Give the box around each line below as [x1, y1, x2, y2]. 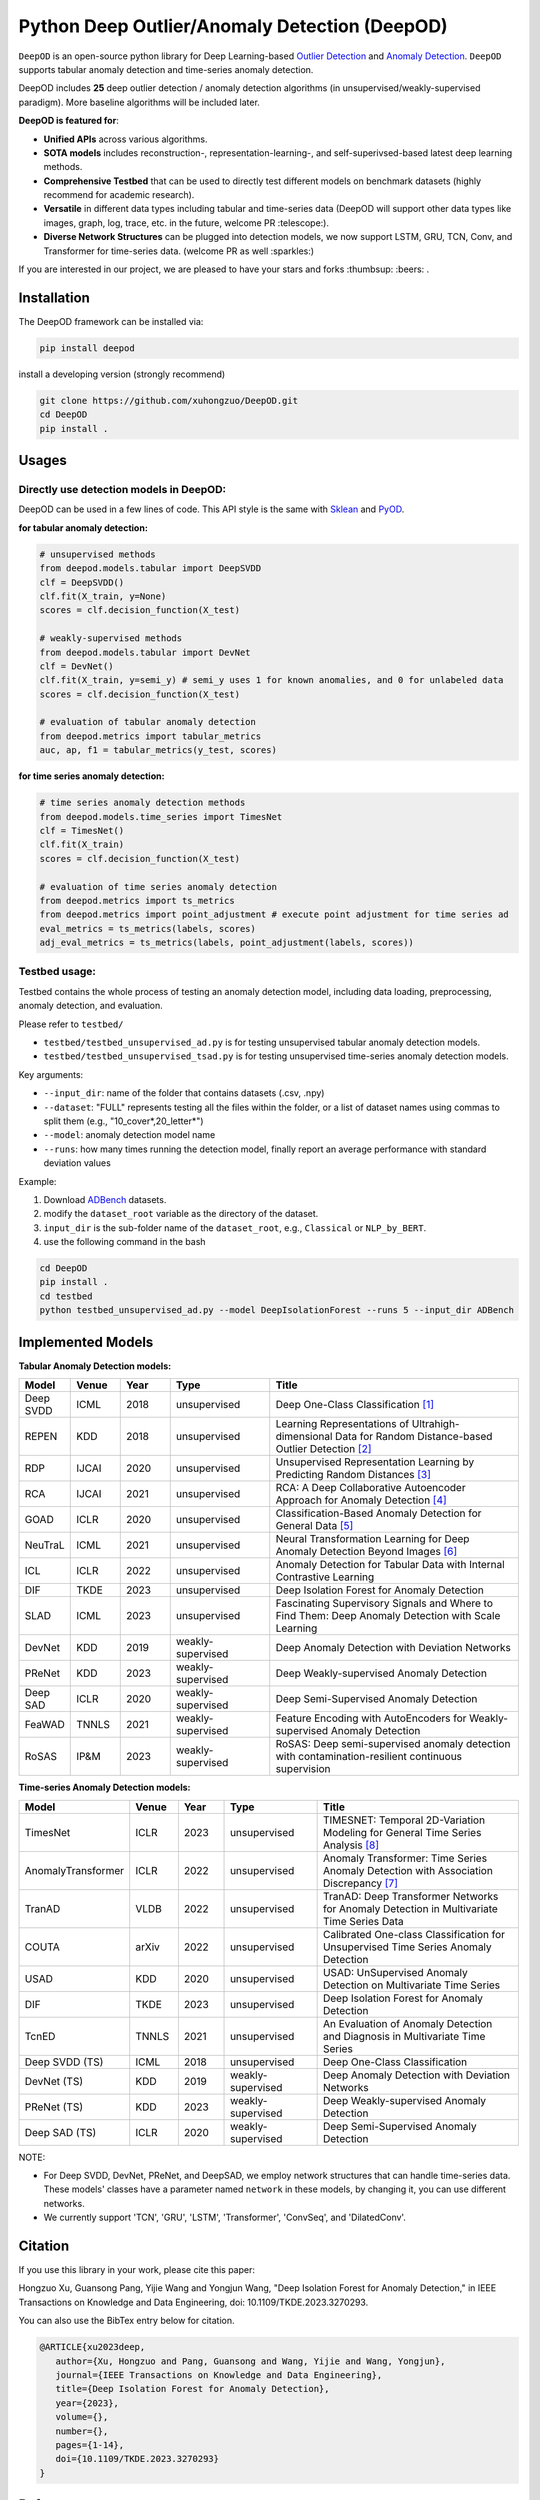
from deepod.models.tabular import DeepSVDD [39, 563, 262, 574]
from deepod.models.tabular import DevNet [39, 646, 251, 658]
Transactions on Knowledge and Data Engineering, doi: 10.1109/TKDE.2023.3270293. [18, 2296, 369, 2308]
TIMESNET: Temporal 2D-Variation [322, 1813, 485, 1827]
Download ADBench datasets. [43, 1193, 167, 1205]
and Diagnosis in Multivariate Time [322, 2029, 486, 2043]
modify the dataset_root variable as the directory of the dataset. [43, 1208, 319, 1220]
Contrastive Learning [275, 1570, 375, 1584]
